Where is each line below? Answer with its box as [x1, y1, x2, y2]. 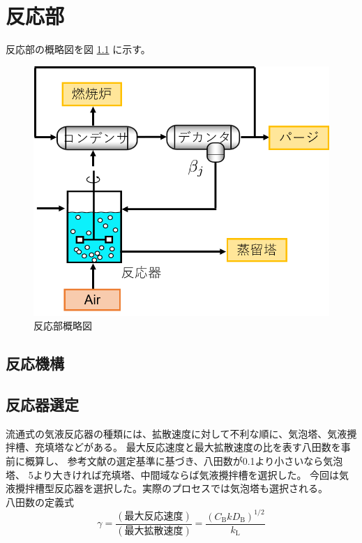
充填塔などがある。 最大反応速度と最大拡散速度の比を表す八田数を [34, 440, 341, 454]
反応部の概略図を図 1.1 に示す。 [6, 42, 151, 57]
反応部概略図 [33, 318, 92, 333]
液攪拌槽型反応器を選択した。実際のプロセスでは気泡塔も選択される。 [6, 481, 328, 496]
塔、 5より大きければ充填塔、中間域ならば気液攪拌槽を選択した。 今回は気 [6, 467, 349, 482]
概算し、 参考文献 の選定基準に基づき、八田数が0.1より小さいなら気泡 [24, 454, 343, 468]
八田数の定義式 [6, 494, 74, 509]
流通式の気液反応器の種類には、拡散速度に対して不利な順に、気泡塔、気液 [6, 426, 347, 440]
